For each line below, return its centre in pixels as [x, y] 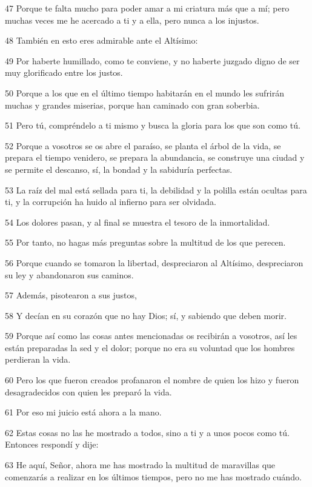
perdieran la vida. [38, 359]
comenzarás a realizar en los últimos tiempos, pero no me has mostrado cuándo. [153, 476]
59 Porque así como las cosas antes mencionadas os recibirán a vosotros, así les [151, 336]
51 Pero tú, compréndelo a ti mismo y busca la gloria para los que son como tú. [153, 125]
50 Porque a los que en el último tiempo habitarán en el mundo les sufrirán [145, 92]
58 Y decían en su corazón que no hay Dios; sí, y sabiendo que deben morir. [146, 315]
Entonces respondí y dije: [52, 444]
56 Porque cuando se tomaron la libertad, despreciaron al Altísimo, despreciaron [154, 262]
